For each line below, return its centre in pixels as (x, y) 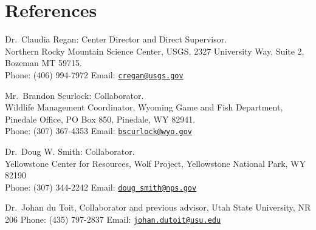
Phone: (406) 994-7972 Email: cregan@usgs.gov (94, 74)
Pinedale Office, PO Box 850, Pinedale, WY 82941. (100, 119)
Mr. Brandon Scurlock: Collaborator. (74, 95)
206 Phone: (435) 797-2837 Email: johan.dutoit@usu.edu (113, 219)
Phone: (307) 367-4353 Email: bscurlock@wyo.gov (98, 131)
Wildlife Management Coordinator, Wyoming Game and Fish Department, (144, 107)
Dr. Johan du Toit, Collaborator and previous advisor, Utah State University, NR (158, 207)
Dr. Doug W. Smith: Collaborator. (70, 151)
